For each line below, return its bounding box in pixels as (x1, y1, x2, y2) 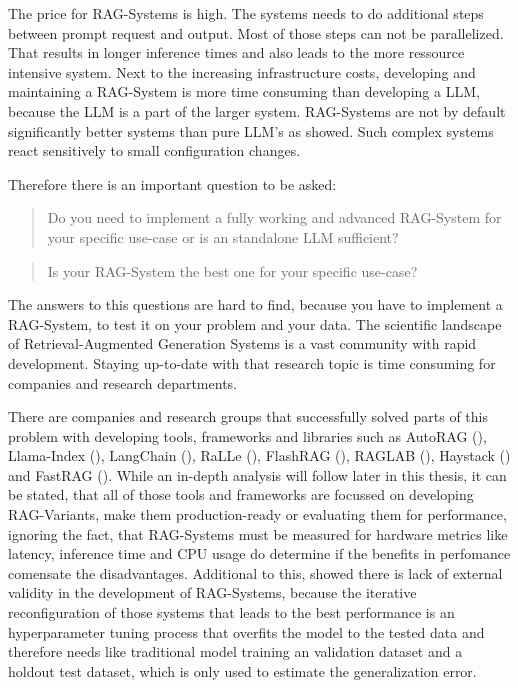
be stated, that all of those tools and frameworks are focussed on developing (8, 484, 474, 505)
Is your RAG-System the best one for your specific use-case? (47, 260, 418, 281)
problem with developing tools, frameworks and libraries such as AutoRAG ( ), (8, 425, 487, 446)
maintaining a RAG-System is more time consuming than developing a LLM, (8, 81, 480, 102)
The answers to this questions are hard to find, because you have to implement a (8, 294, 503, 315)
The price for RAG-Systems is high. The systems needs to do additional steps (8, 3, 484, 23)
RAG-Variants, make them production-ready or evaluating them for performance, (8, 504, 507, 525)
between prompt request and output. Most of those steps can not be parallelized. (8, 22, 504, 43)
